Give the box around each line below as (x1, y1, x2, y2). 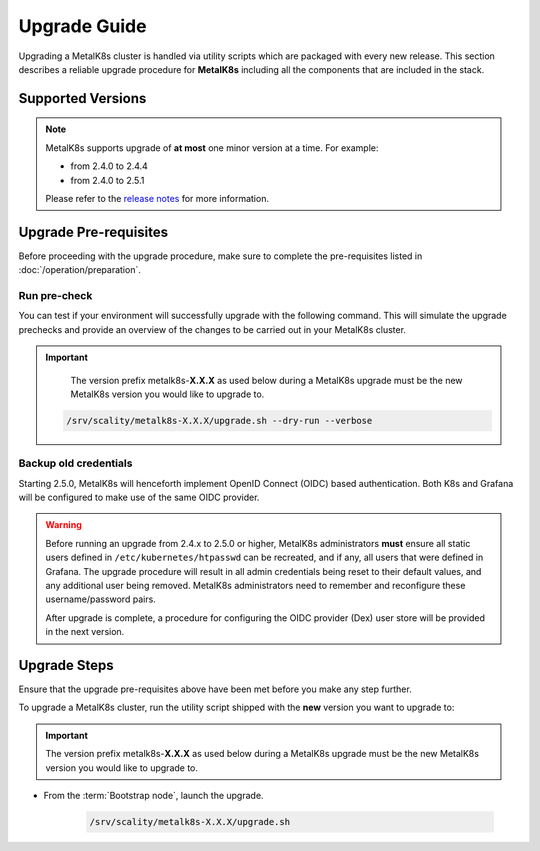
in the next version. (45, 626, 125, 638)
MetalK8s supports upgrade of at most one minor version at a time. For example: (45, 141, 379, 154)
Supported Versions (18, 90, 147, 107)
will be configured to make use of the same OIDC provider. (18, 491, 260, 504)
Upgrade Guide (18, 15, 147, 37)
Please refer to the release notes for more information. (45, 192, 270, 204)
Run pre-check (18, 288, 93, 302)
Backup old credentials (18, 456, 133, 470)
